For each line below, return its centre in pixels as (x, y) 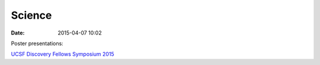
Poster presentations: (37, 43)
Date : (18, 33)
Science (31, 15)
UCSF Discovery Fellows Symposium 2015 (63, 54)
